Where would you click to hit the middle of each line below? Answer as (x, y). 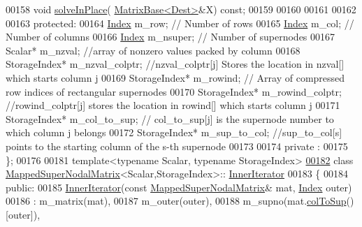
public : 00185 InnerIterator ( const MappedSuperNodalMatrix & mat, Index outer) (179, 187)
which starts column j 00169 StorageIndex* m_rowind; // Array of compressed (175, 77)
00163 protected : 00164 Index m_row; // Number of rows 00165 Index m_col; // (180, 23)
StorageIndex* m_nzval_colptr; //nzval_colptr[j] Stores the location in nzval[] (175, 64)
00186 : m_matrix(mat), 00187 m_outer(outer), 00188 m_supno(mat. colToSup (176, 201)
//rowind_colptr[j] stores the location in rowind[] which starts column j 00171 (173, 105)
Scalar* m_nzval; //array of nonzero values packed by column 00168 (153, 50)
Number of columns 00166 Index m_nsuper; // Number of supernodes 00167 (171, 37)
